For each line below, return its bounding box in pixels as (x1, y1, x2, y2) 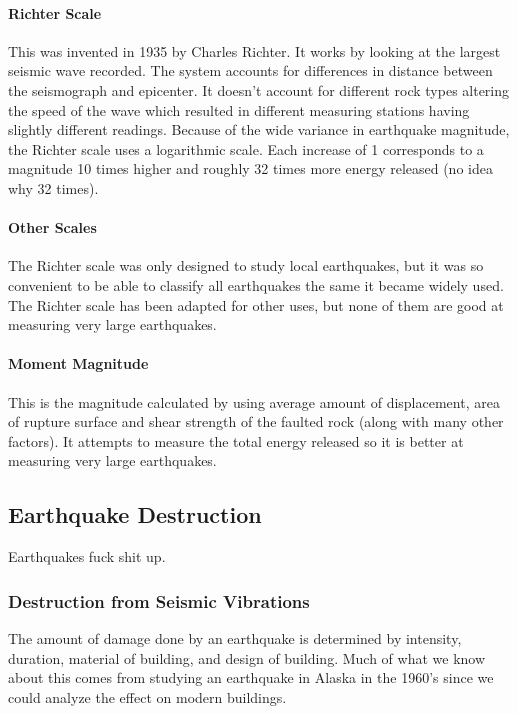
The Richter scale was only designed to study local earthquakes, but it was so (8, 255, 484, 276)
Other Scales (8, 217, 97, 238)
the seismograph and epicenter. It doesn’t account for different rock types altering (8, 79, 510, 100)
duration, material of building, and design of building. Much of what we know (8, 647, 486, 668)
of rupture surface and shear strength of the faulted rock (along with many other (8, 411, 504, 432)
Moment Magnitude (8, 353, 149, 374)
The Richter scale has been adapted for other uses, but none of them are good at (8, 294, 504, 315)
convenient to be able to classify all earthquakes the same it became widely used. (8, 274, 504, 295)
